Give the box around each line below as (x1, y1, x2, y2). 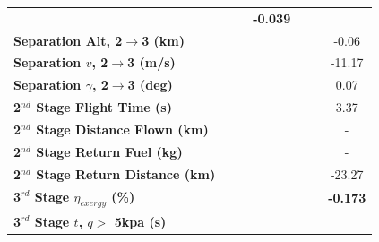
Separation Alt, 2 (13, 30, 123, 49)
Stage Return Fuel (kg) (36, 142, 183, 160)
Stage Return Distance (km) (36, 164, 216, 183)
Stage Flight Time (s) (36, 98, 172, 117)
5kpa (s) (114, 212, 167, 230)
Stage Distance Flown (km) (36, 119, 209, 138)
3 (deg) (127, 75, 173, 94)
